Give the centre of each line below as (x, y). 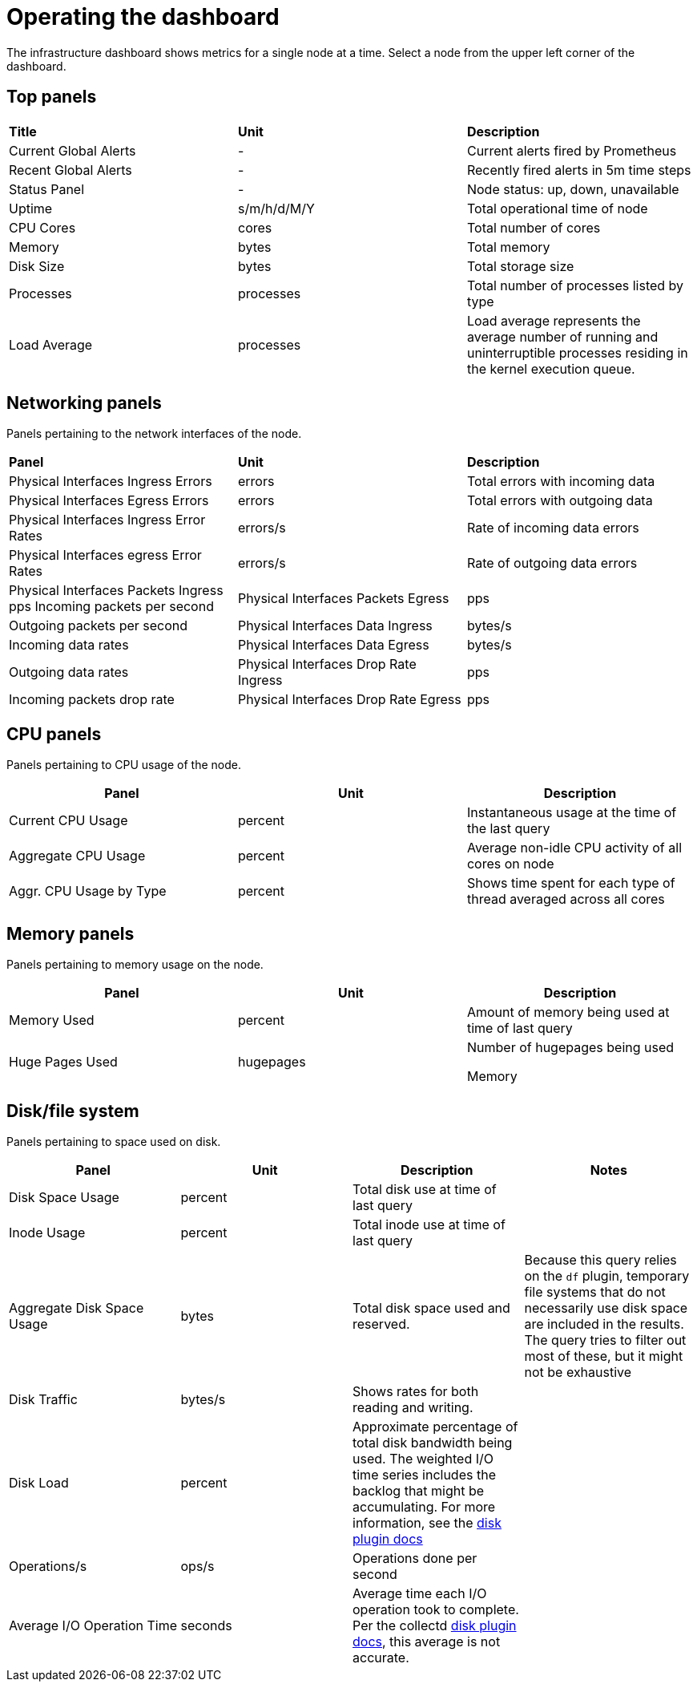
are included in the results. (604, 1324)
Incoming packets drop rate (92, 700)
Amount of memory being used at (568, 1012)
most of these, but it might (604, 1356)
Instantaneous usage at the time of (572, 813)
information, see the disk (427, 1522)
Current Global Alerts (73, 150)
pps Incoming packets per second (111, 607)
